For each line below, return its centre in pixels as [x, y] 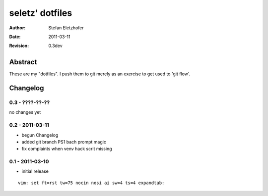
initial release [35, 171]
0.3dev [56, 46]
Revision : [19, 46]
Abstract [23, 62]
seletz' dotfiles [41, 13]
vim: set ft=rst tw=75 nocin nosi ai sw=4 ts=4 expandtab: [91, 183]
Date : [15, 37]
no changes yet [25, 112]
